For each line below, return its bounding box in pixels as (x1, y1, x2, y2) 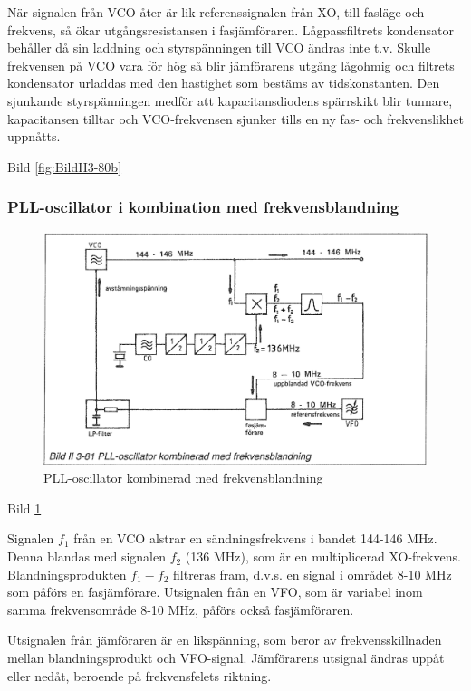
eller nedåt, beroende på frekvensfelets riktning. (7, 666, 272, 685)
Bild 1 (7, 498, 42, 517)
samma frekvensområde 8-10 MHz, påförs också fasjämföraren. (7, 600, 354, 619)
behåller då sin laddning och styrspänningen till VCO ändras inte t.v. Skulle (7, 38, 431, 57)
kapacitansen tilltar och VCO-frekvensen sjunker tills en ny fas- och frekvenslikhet (7, 109, 464, 128)
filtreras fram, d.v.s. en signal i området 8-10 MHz (173, 564, 452, 583)
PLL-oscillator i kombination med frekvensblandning (7, 196, 399, 218)
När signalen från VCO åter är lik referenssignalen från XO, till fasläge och (7, 3, 425, 21)
